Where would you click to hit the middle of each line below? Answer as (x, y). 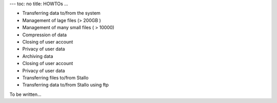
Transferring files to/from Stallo (55, 77)
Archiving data (38, 56)
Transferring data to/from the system (62, 13)
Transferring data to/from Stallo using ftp (65, 85)
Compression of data (44, 35)
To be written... (25, 94)
